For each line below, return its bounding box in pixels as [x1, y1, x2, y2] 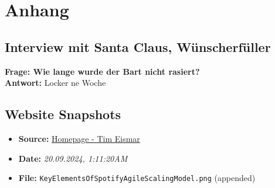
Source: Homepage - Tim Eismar [18, 132, 140, 144]
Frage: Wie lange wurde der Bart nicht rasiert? [5, 65, 200, 77]
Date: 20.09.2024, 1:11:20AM [18, 152, 128, 164]
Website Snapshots [5, 105, 121, 123]
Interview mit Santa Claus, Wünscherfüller [5, 37, 271, 55]
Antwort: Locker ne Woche [5, 76, 106, 89]
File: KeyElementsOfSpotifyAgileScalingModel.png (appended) [18, 172, 256, 184]
